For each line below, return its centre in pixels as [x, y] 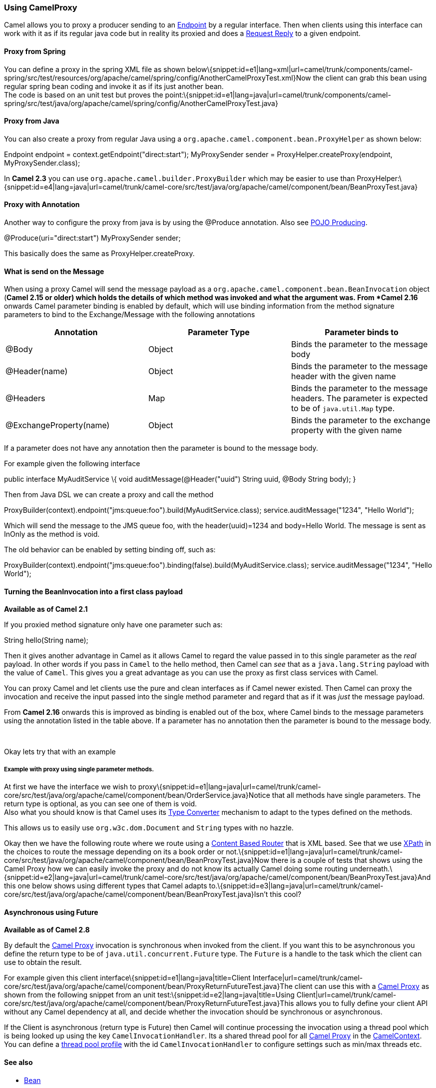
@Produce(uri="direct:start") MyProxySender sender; [92, 238]
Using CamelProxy [41, 8]
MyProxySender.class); [42, 163]
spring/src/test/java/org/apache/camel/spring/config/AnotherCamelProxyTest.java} [141, 103]
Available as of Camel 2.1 [46, 609]
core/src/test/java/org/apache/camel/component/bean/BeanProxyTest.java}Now [137, 860]
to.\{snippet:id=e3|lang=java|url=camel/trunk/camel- [296, 886]
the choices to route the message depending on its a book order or [114, 852]
